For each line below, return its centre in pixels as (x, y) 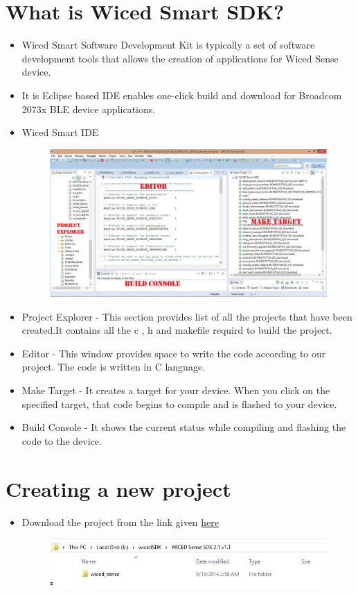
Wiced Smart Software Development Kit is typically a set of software (168, 45)
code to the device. (62, 440)
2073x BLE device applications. (89, 109)
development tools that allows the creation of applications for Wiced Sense (180, 58)
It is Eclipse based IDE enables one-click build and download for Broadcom (182, 95)
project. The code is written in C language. (114, 367)
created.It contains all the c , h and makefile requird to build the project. (177, 330)
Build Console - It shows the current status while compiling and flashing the (184, 427)
